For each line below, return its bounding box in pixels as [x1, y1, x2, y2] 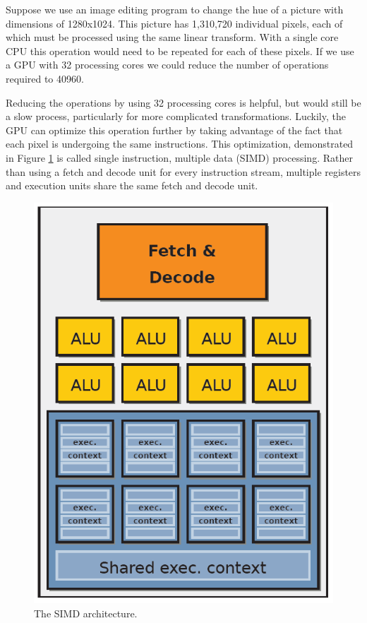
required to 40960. [6, 71, 84, 85]
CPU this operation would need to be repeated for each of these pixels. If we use [6, 43, 354, 58]
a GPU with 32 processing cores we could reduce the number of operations [6, 57, 329, 72]
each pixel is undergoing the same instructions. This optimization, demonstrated [6, 136, 354, 151]
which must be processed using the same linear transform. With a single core [6, 30, 339, 44]
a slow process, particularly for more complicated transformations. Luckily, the [6, 109, 346, 124]
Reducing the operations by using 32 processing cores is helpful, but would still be [6, 95, 361, 109]
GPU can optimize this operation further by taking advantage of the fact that [6, 122, 343, 137]
